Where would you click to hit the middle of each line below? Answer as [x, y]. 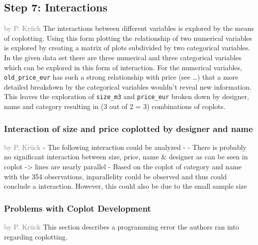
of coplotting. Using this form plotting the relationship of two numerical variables [128, 38]
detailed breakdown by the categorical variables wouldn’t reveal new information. [128, 86]
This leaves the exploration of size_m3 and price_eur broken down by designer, [127, 96]
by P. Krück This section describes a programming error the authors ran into [122, 227]
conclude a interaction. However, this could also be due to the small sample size [126, 186]
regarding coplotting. [36, 236]
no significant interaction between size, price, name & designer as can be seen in [126, 157]
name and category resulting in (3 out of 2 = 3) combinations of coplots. [115, 106]
